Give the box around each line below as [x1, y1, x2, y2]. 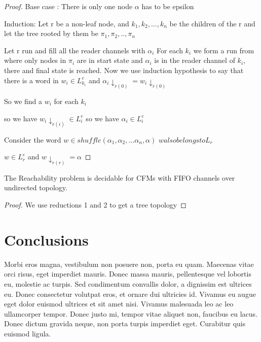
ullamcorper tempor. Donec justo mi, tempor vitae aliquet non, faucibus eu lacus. [4, 308, 257, 319]
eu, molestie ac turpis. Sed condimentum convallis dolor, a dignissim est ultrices [4, 278, 252, 289]
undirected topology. [4, 182, 67, 193]
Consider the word [4, 134, 61, 145]
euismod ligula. [4, 328, 51, 338]
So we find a [4, 95, 43, 106]
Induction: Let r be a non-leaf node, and [4, 18, 129, 28]
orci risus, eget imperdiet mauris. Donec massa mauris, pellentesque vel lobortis [4, 268, 251, 279]
